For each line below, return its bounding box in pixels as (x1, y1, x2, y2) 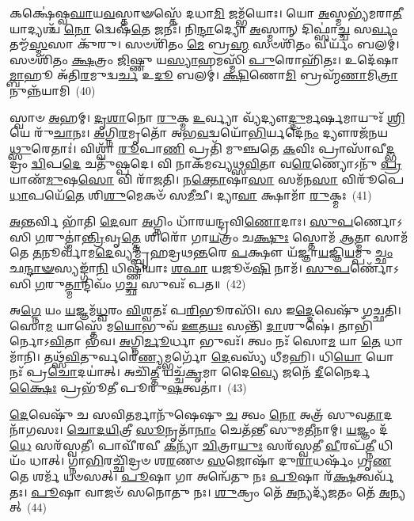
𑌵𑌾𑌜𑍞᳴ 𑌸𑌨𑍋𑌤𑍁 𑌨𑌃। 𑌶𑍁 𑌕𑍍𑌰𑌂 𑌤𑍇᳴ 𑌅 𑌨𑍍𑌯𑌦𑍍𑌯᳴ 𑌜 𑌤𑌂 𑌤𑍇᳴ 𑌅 (85, 483, 390, 500)
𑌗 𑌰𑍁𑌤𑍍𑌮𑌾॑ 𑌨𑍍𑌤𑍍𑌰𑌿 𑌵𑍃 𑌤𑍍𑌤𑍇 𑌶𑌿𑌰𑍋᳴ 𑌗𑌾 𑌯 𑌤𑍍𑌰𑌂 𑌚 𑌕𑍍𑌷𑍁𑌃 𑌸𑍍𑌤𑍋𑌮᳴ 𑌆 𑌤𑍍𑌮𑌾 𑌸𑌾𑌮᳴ (35, 228, 408, 245)
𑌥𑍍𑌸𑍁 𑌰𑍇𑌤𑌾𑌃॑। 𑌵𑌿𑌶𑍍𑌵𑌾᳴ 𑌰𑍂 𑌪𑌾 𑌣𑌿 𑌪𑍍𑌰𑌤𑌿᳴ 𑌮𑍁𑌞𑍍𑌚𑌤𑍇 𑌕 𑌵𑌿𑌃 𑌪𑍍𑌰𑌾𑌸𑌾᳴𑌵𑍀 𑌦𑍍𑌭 (9, 139, 396, 156)
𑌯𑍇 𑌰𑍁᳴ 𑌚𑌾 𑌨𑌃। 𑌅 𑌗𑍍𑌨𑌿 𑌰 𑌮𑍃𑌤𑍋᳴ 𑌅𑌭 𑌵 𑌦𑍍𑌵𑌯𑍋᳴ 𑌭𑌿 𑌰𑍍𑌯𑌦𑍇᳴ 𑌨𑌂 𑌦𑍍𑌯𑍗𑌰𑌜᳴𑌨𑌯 (9, 124, 388, 141)
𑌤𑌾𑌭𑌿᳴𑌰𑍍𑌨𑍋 (338, 317, 373, 333)
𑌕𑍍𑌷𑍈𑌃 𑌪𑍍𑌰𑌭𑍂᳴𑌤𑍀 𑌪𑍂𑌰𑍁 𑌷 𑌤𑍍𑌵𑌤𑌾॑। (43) (9, 379, 247, 396)
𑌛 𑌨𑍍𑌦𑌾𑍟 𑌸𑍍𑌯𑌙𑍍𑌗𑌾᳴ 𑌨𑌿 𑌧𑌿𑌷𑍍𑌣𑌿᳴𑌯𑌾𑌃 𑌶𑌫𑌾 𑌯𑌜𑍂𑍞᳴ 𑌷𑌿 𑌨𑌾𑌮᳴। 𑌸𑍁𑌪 (9, 259, 350, 276)
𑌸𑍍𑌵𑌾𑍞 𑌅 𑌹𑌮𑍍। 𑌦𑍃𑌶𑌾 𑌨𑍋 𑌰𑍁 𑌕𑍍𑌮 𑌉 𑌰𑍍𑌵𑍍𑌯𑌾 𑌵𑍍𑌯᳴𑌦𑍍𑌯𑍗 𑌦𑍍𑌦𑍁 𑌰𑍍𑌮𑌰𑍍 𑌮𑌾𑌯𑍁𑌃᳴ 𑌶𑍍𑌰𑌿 (9, 108, 405, 125)
